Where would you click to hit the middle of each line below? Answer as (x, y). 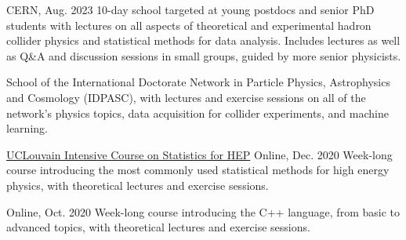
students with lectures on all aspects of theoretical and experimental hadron (189, 25)
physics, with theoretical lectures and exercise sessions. (138, 185)
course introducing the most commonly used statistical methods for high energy (198, 170)
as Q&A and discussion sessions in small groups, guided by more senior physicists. (204, 55)
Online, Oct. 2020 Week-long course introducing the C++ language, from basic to (203, 211)
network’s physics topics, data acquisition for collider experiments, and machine (198, 113)
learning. (27, 128)
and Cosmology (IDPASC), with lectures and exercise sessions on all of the (186, 97)
